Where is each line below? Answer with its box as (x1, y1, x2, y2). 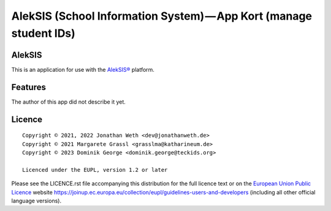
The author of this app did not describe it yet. (11, 98, 126, 105)
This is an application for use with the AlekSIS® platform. (11, 66, 154, 73)
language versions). (11, 197, 61, 204)
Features (11, 82, 46, 92)
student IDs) (11, 26, 76, 40)
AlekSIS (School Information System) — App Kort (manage (11, 9, 313, 23)
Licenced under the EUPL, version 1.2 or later (22, 166, 168, 173)
